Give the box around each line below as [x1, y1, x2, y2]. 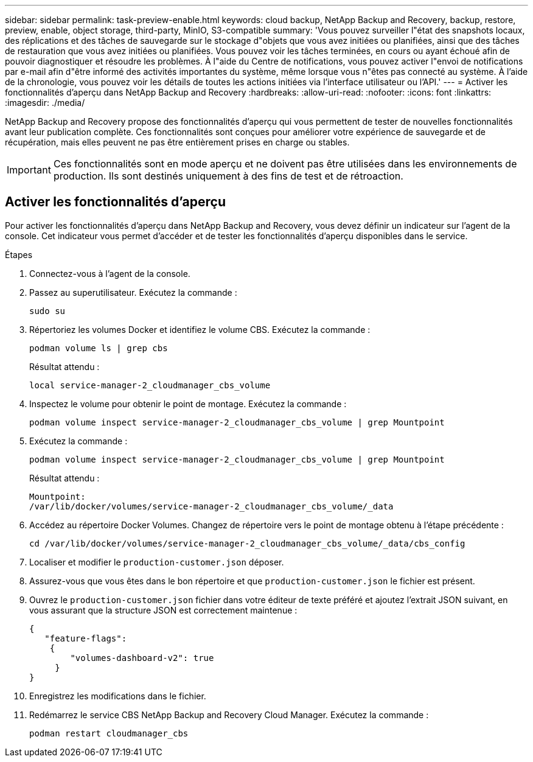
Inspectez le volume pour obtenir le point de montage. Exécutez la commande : [29, 398, 347, 409]
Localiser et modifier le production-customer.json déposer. [29, 556, 284, 567]
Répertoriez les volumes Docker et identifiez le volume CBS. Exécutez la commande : [29, 324, 371, 335]
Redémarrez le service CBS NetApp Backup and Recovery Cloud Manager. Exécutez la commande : [29, 709, 429, 720]
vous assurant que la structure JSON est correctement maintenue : [29, 604, 298, 615]
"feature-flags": [44, 633, 127, 643]
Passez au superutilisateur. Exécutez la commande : [29, 287, 237, 298]
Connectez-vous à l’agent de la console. [29, 268, 190, 279]
